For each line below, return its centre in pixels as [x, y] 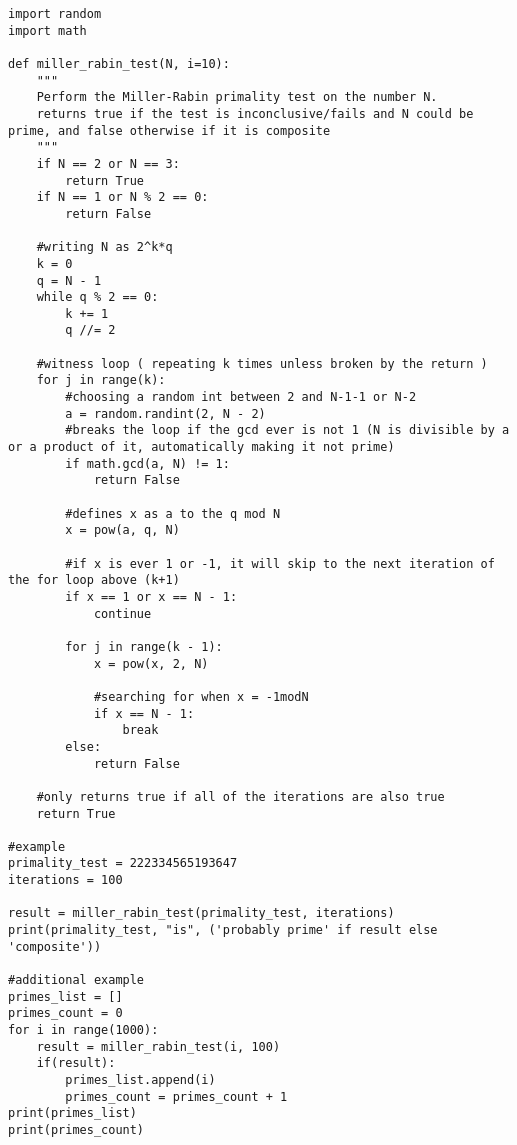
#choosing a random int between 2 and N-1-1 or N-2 [241, 397]
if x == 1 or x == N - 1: [151, 596]
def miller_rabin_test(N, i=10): [119, 63]
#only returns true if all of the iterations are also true [240, 796]
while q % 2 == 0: [97, 297]
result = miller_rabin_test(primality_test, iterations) [201, 913]
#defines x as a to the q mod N [173, 513]
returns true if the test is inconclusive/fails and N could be [255, 113]
